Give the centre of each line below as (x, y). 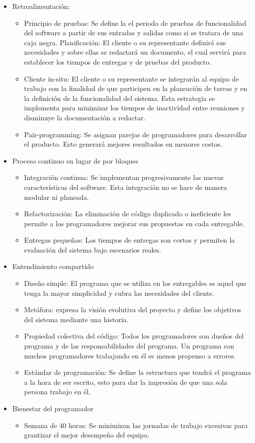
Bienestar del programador (53, 408)
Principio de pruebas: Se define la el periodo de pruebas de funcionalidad (135, 23)
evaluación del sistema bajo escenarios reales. (92, 249)
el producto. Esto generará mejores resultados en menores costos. (123, 144)
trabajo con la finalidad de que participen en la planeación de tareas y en (136, 88)
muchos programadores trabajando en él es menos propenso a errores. (130, 355)
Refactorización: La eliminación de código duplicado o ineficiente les (127, 214)
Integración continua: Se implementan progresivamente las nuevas (124, 177)
